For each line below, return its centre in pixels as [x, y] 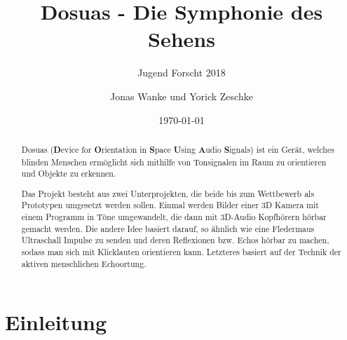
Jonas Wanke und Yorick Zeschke [182, 96]
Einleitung [56, 322]
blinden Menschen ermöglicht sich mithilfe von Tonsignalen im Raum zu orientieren [174, 162]
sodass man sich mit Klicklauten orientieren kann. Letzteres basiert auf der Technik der [181, 252]
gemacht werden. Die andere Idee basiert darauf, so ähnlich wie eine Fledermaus [168, 228]
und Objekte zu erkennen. [69, 174]
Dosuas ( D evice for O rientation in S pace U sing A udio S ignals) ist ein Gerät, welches [178, 149]
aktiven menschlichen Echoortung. [84, 263]
